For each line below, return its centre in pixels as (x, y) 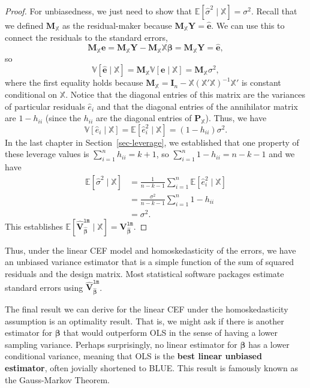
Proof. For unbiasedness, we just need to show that (99, 11)
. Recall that (274, 11)
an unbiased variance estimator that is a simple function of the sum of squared (150, 262)
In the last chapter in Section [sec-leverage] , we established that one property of (152, 142)
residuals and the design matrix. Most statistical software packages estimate (145, 274)
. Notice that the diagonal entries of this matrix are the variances (185, 94)
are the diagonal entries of (144, 118)
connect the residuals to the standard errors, (86, 37)
